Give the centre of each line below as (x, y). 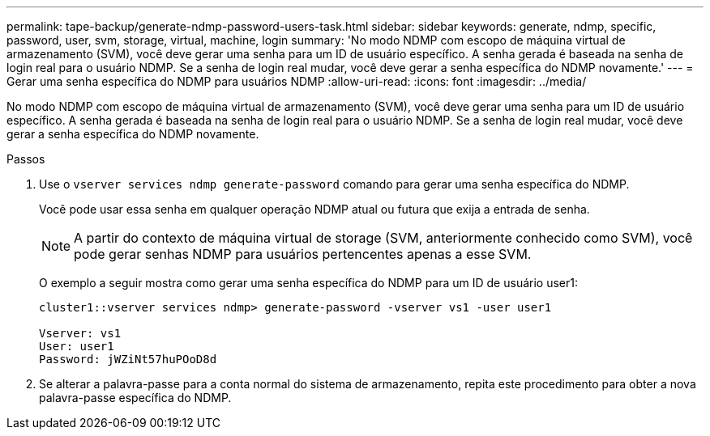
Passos (26, 159)
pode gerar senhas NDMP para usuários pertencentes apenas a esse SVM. (303, 254)
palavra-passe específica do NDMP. (135, 398)
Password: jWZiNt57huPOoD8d (128, 359)
